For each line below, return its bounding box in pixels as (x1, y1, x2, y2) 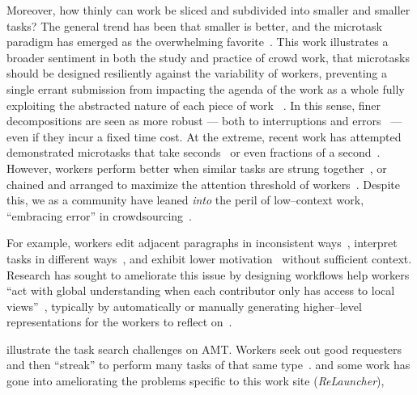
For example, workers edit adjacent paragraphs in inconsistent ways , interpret (6, 234, 398, 251)
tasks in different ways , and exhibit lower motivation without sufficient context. (6, 250, 412, 267)
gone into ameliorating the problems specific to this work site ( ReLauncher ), (6, 372, 385, 389)
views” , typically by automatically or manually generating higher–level (6, 297, 362, 314)
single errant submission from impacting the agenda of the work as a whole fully (6, 80, 405, 97)
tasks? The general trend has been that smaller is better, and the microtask (6, 17, 382, 34)
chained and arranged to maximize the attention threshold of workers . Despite (6, 175, 400, 192)
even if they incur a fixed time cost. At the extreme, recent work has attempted (6, 128, 402, 145)
